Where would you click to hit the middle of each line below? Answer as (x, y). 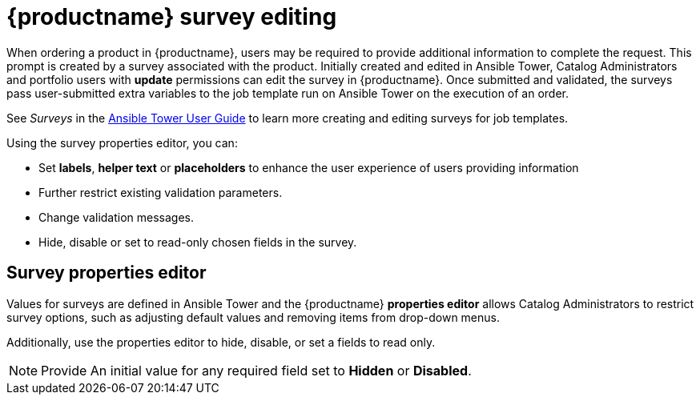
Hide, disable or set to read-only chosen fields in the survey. (198, 242)
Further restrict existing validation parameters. (161, 192)
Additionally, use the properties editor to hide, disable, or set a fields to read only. (221, 342)
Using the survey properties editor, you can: (122, 142)
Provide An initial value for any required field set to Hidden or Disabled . (256, 370)
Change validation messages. (117, 217)
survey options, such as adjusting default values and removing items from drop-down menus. (253, 317)
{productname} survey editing (172, 17)
